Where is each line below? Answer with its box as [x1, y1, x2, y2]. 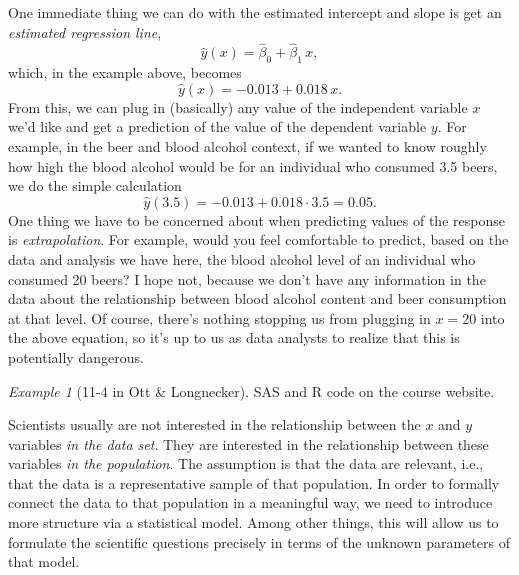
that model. [8, 551, 80, 572]
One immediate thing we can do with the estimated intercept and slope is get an [8, 2, 502, 22]
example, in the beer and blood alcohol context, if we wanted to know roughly [8, 135, 487, 156]
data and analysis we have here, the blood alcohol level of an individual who [8, 248, 476, 269]
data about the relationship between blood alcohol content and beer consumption [8, 288, 507, 309]
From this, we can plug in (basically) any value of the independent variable [8, 96, 468, 117]
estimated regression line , [8, 21, 162, 42]
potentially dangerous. [8, 346, 144, 367]
